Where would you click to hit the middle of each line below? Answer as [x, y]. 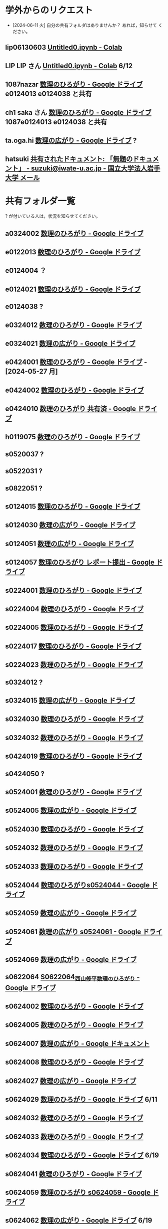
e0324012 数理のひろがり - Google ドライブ [74, 325]
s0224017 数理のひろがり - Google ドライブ [73, 646]
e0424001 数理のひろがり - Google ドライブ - [76, 362]
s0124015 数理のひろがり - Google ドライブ [73, 507]
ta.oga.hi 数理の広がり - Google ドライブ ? [71, 140]
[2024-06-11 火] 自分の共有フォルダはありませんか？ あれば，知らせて [85, 25]
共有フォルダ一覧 [40, 201]
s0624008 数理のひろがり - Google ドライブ [74, 1062]
